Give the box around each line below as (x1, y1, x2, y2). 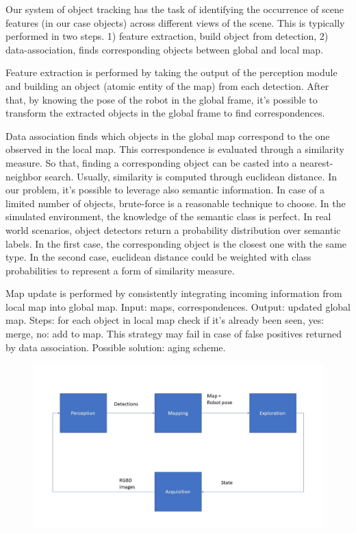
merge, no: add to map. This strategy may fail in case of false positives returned (5, 327, 342, 341)
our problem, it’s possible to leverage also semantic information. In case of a (5, 182, 325, 197)
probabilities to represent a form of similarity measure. (5, 263, 235, 277)
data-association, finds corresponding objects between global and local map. (5, 42, 324, 56)
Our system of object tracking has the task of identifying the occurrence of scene (5, 2, 344, 16)
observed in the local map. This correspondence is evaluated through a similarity (5, 142, 344, 156)
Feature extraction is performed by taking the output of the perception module (5, 65, 338, 80)
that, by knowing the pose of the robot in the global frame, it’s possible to (5, 92, 318, 106)
